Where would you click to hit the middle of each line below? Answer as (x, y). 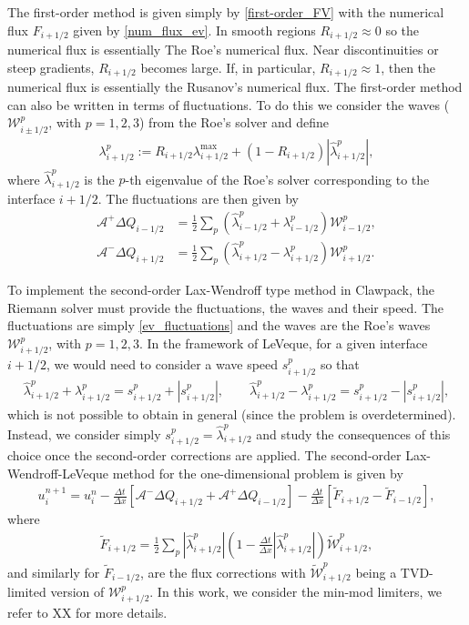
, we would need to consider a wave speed (162, 364)
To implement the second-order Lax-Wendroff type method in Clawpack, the (221, 289)
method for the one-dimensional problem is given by (258, 473)
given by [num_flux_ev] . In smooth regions (194, 30)
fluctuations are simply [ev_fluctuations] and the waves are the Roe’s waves (219, 325)
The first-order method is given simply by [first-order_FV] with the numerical (226, 12)
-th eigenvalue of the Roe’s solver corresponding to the (277, 179)
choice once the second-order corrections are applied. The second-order (204, 455)
